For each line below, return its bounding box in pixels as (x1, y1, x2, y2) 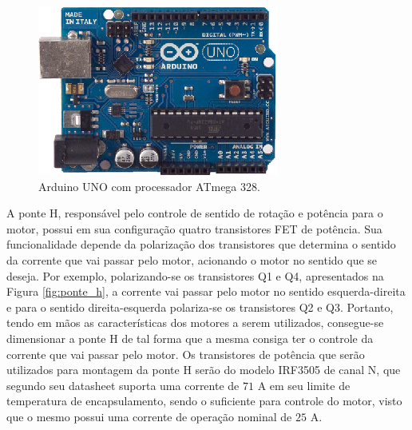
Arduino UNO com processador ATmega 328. (38, 177, 260, 194)
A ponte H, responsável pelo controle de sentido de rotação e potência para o (6, 205, 383, 221)
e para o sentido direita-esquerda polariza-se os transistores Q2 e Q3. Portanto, (6, 298, 394, 315)
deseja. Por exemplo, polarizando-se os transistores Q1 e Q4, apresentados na (6, 267, 384, 284)
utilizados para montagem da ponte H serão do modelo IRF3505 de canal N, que (6, 361, 401, 378)
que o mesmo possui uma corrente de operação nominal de (6, 408, 292, 424)
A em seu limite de (257, 376, 351, 393)
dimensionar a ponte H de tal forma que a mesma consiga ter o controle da (6, 329, 374, 346)
